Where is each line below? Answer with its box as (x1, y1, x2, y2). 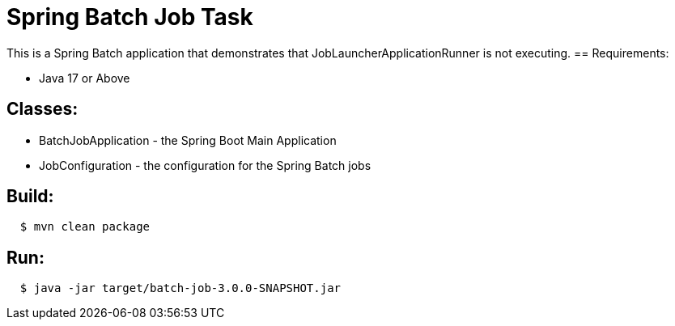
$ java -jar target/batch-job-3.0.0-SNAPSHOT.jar (19, 282, 342, 295)
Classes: (6, 99, 79, 120)
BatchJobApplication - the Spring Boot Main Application (39, 133, 337, 147)
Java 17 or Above (39, 70, 130, 85)
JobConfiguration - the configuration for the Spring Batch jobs (39, 158, 371, 172)
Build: (6, 186, 54, 207)
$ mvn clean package (19, 220, 151, 234)
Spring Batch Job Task (6, 3, 253, 31)
